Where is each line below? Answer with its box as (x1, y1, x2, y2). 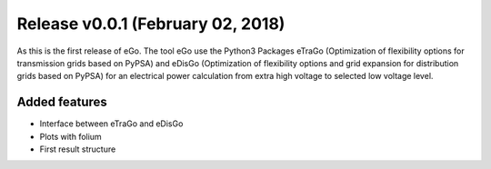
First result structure (39, 144, 116, 154)
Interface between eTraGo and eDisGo (39, 118, 184, 129)
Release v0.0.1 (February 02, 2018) (16, 14, 286, 34)
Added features (16, 94, 108, 110)
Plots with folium (39, 131, 102, 142)
